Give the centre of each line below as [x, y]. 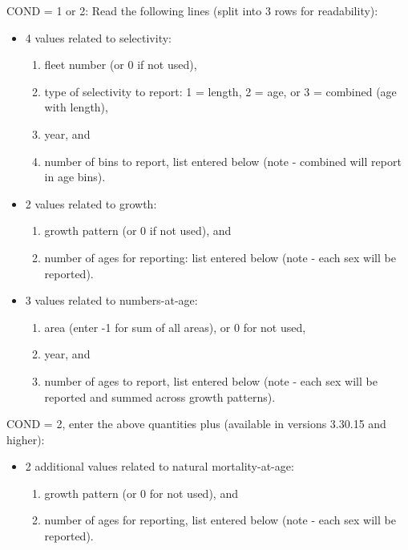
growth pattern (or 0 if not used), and [138, 231]
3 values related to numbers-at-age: [111, 300]
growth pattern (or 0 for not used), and [141, 493]
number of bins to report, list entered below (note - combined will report [223, 161]
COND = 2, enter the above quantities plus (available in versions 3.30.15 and [196, 424]
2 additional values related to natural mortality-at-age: [160, 466]
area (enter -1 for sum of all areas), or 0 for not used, [175, 327]
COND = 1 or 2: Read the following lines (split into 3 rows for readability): [192, 10]
